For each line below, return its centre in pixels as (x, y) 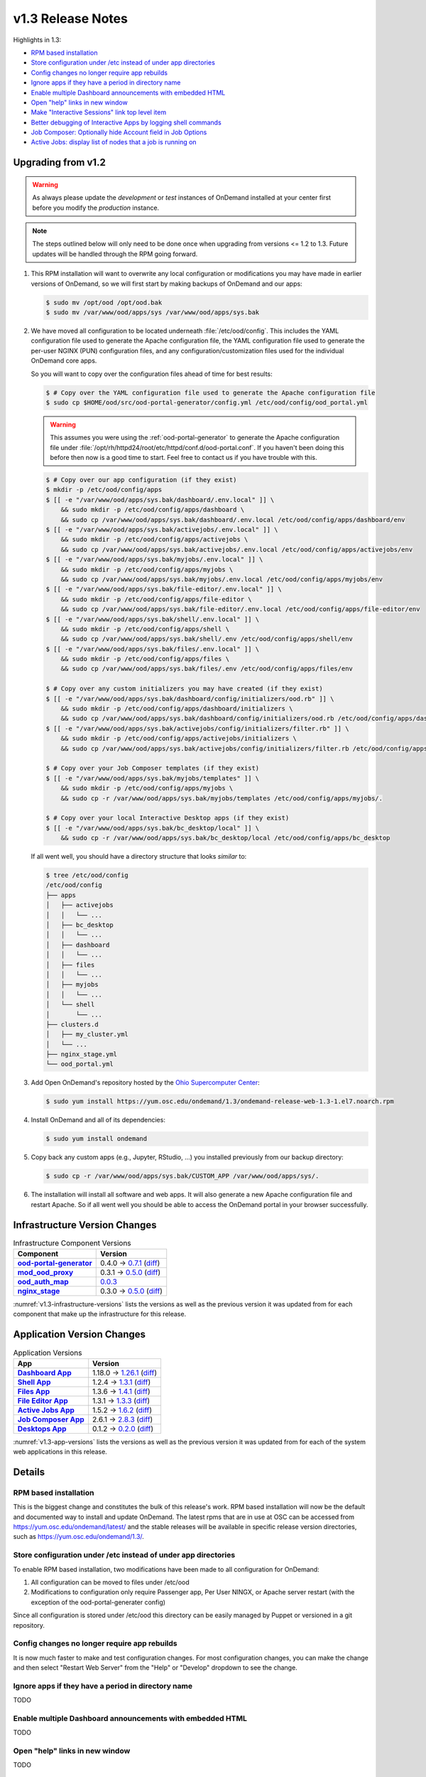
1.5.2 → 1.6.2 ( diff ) (122, 1410)
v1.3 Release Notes (70, 18)
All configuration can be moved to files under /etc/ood (110, 1582)
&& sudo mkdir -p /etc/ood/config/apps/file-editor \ (156, 599)
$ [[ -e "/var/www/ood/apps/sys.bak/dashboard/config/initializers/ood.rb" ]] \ (190, 699)
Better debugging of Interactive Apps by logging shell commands (126, 122)
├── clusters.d (72, 1024)
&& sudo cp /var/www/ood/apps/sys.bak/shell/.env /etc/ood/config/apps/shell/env (207, 639)
